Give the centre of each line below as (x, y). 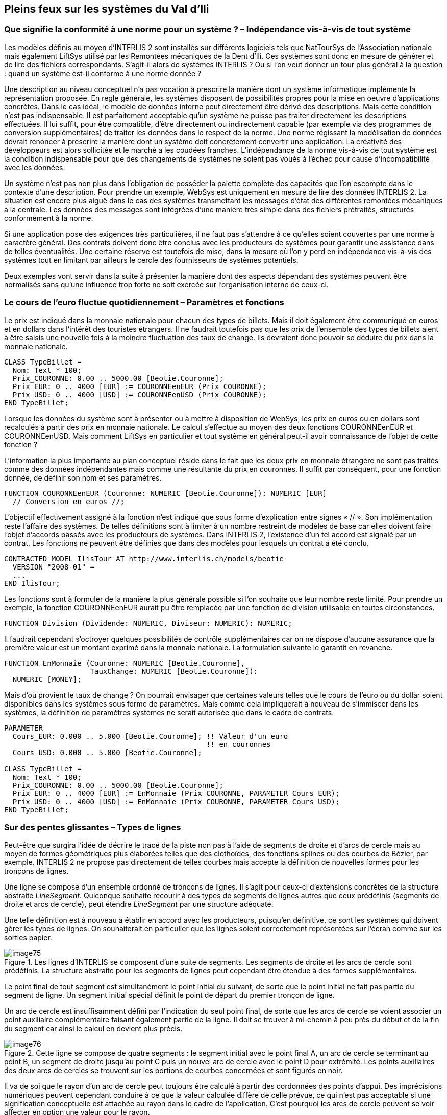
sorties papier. (28, 938)
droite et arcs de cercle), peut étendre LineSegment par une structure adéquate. (139, 904)
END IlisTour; (32, 583)
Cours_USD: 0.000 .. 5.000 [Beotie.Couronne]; (107, 752)
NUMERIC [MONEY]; (47, 679)
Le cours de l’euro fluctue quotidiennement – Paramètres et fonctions (144, 302)
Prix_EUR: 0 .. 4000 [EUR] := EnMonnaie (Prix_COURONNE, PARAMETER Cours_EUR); (176, 793)
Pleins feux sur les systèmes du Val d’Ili (107, 9)
